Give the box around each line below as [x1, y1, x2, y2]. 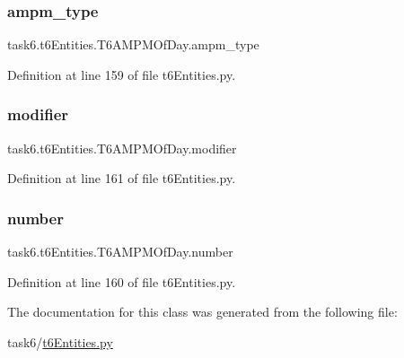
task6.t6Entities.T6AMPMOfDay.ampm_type [7, 35, 259, 54]
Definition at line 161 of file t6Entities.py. [7, 169, 236, 188]
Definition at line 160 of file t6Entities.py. [7, 272, 236, 291]
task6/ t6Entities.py [7, 332, 113, 351]
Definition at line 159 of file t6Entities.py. [7, 65, 236, 83]
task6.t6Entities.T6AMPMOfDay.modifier [7, 138, 237, 157]
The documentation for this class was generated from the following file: [7, 302, 398, 321]
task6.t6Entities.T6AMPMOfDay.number [7, 242, 233, 261]
